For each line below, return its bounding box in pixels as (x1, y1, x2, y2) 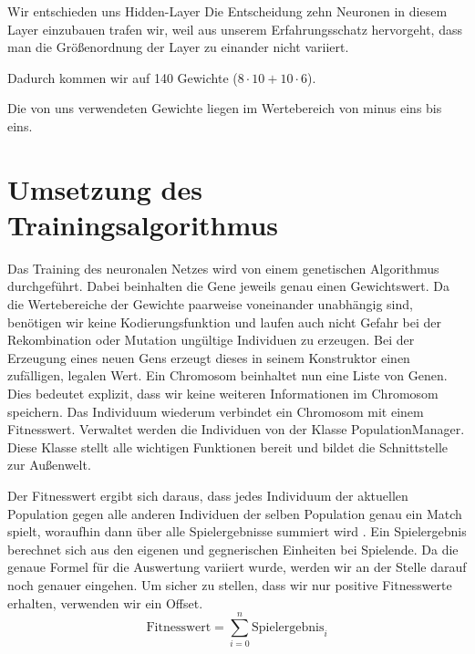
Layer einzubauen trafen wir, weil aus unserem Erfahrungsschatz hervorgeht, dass (7, 19, 462, 38)
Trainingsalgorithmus (7, 205, 279, 243)
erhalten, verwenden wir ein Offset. (7, 593, 203, 612)
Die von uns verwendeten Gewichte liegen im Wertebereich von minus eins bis (7, 99, 442, 118)
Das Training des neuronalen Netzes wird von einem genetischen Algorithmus (7, 258, 439, 277)
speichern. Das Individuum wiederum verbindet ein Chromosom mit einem (7, 401, 424, 420)
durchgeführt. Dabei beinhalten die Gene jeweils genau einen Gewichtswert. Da (7, 276, 450, 296)
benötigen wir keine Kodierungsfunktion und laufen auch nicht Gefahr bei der (7, 312, 442, 331)
